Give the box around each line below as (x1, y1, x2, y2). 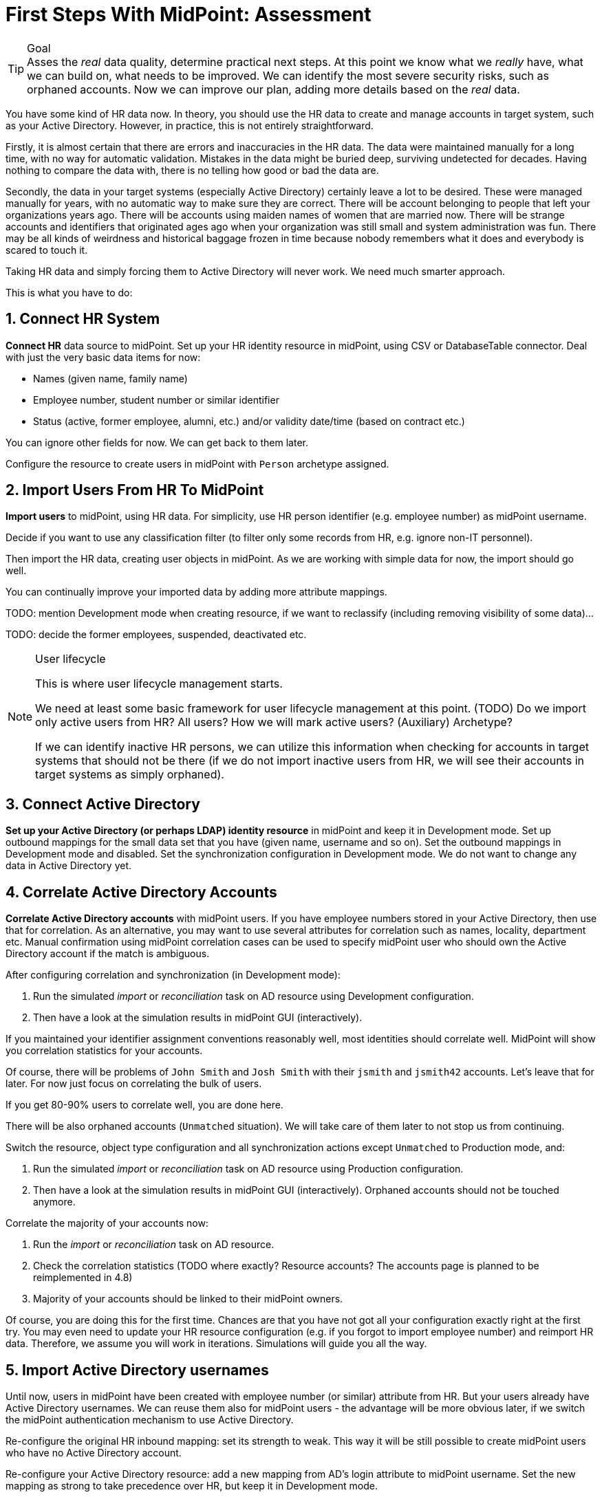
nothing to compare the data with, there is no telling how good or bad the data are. (6, 164, 379, 176)
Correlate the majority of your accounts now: (6, 1217, 208, 1230)
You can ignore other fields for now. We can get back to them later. (6, 436, 308, 448)
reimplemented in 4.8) (33, 1271, 133, 1284)
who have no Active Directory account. (6, 1446, 182, 1458)
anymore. (33, 1196, 76, 1208)
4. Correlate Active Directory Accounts (6, 883, 277, 901)
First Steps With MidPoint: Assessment (6, 3, 372, 26)
